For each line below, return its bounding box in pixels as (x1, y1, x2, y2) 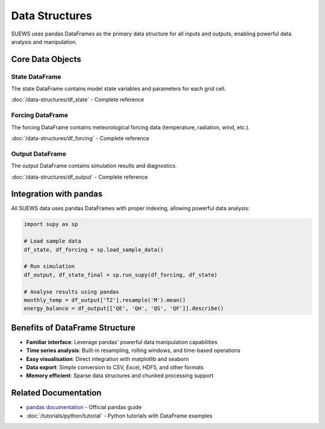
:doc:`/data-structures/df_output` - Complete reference (11, 173, 148, 181)
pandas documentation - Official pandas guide (26, 404, 142, 411)
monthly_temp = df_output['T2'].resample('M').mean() (23, 297, 186, 303)
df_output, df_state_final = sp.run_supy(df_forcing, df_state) (23, 271, 218, 278)
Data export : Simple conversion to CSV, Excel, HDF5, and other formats (26, 364, 204, 371)
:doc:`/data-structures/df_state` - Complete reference (11, 96, 144, 103)
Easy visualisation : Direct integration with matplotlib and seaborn (26, 355, 190, 362)
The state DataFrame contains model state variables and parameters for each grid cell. (11, 85, 226, 93)
